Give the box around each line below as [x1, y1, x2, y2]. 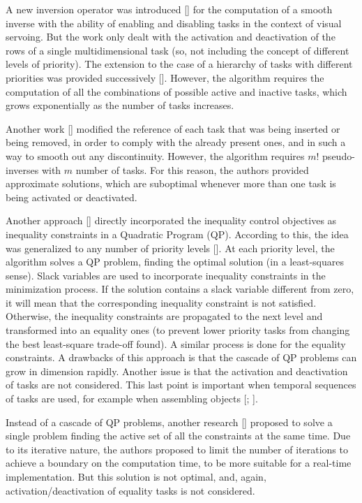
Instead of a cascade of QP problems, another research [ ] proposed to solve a [6, 414, 333, 429]
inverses [6, 162, 39, 177]
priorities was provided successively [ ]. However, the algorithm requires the [6, 70, 324, 85]
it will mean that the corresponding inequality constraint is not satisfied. [6, 295, 317, 309]
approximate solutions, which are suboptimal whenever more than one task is [6, 176, 336, 191]
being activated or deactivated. [6, 189, 137, 204]
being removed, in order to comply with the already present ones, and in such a [6, 135, 346, 150]
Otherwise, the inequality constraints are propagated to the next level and [6, 309, 323, 323]
